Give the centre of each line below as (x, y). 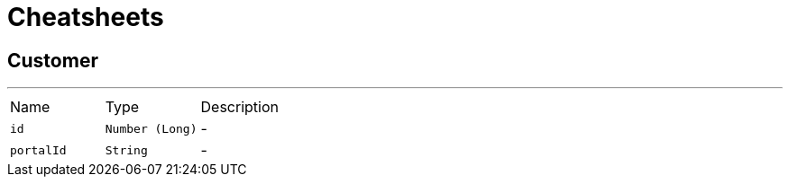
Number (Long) (151, 128)
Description (239, 107)
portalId (38, 150)
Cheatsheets (86, 17)
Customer (53, 60)
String (126, 150)
